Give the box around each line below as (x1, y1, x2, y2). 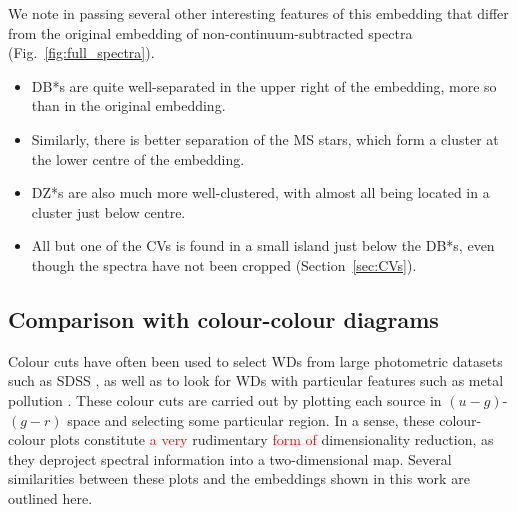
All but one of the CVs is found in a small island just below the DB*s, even (31, 235, 495, 256)
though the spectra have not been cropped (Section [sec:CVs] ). (31, 254, 417, 275)
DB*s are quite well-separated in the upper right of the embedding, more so (31, 75, 497, 96)
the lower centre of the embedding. (31, 148, 245, 169)
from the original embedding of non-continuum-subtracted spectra (8, 22, 413, 43)
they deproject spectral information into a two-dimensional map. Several (8, 448, 452, 469)
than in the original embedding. (31, 95, 226, 116)
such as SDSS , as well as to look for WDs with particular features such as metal (8, 370, 504, 391)
